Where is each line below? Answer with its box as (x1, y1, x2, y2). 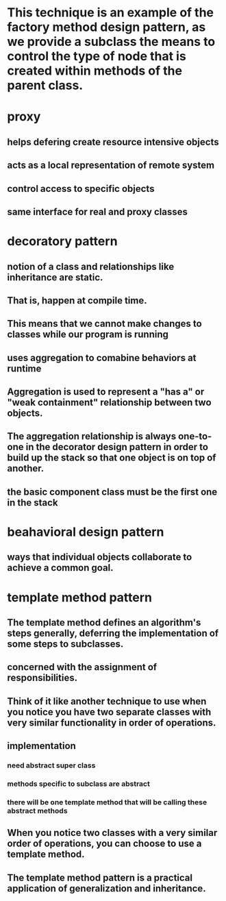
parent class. (7, 77, 84, 93)
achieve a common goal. (7, 562, 114, 573)
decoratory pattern (7, 234, 118, 249)
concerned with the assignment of (7, 661, 158, 673)
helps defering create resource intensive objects (7, 136, 219, 148)
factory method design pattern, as (7, 19, 206, 35)
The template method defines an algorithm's (7, 617, 201, 628)
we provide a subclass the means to (7, 34, 216, 49)
